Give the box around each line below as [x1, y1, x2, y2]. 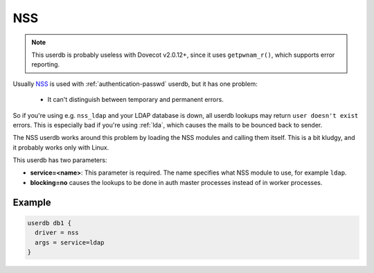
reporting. [31, 60, 60, 69]
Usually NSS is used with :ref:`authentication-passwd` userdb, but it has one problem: [12, 80, 258, 88]
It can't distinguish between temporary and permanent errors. [47, 96, 224, 104]
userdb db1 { [27, 219, 72, 227]
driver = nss [35, 229, 79, 237]
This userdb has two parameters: [12, 156, 107, 164]
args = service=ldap [35, 238, 105, 246]
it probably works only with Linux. [12, 143, 109, 152]
